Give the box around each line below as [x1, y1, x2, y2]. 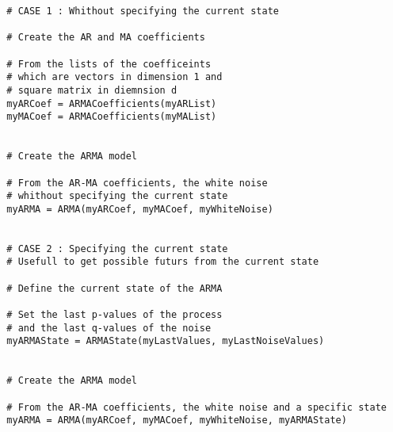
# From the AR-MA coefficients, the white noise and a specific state [6, 401, 387, 413]
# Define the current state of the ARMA [6, 282, 223, 294]
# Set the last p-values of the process [6, 309, 223, 321]
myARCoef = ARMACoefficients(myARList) [6, 97, 217, 109]
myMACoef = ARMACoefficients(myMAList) [6, 111, 217, 123]
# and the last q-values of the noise [6, 322, 212, 334]
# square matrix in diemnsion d [6, 84, 177, 96]
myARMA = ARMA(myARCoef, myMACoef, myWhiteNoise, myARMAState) [6, 415, 347, 426]
